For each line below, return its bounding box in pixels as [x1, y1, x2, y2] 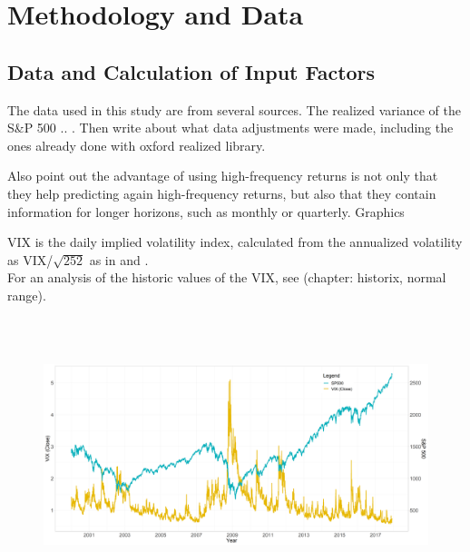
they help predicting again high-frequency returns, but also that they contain [7, 183, 436, 202]
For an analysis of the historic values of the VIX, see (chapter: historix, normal [7, 268, 446, 287]
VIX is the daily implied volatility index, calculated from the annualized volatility [7, 232, 463, 251]
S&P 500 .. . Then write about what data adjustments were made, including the [7, 118, 454, 137]
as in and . [89, 250, 149, 269]
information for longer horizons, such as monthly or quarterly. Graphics [7, 202, 405, 221]
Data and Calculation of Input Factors [7, 57, 376, 85]
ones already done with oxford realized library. [7, 135, 266, 154]
